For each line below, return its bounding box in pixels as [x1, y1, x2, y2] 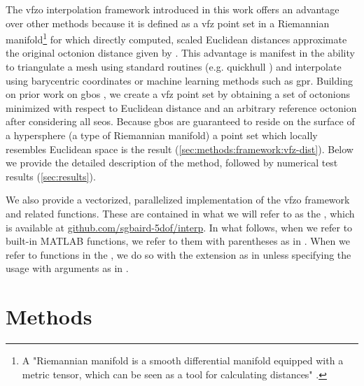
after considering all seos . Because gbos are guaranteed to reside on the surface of [6, 114, 355, 129]
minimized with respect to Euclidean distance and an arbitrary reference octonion [6, 100, 357, 115]
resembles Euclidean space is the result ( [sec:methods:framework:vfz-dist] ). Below [6, 141, 353, 156]
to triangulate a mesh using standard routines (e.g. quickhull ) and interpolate [6, 59, 342, 74]
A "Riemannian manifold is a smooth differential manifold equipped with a [22, 353, 344, 368]
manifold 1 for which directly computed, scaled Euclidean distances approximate [6, 30, 347, 46]
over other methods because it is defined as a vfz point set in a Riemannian [6, 15, 330, 30]
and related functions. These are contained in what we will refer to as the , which [6, 206, 355, 220]
